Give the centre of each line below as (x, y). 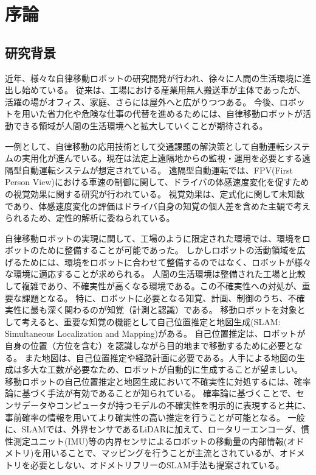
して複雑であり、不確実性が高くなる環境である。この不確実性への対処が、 (153, 286)
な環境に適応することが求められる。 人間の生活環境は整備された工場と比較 (155, 274)
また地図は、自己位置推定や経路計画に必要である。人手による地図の (161, 357)
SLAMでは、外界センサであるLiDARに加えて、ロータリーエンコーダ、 (161, 429)
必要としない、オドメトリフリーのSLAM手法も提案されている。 (157, 464)
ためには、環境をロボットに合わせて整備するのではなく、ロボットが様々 (166, 262)
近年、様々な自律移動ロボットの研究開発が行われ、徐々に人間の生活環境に (154, 78)
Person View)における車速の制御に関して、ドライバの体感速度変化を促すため (157, 182)
